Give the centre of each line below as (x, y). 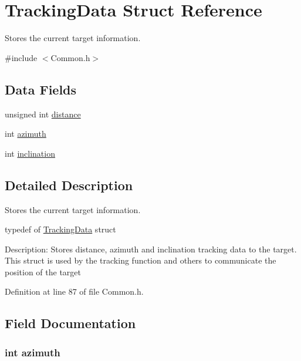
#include (21, 57)
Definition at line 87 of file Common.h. (74, 291)
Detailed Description (69, 185)
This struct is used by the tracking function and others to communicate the (141, 260)
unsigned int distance (43, 114)
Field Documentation (70, 323)
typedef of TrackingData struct (60, 229)
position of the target (43, 271)
